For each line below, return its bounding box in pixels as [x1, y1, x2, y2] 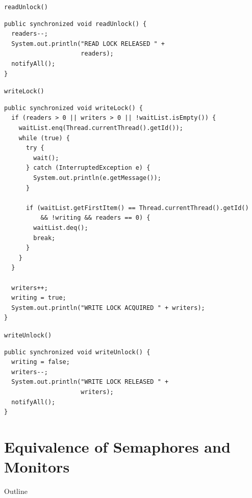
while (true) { [18, 134, 70, 142]
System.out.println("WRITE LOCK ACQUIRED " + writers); [11, 304, 205, 311]
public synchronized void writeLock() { [4, 104, 143, 112]
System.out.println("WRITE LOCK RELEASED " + [11, 378, 169, 386]
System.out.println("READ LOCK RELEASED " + [11, 40, 165, 47]
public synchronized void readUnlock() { [4, 20, 147, 28]
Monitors [4, 456, 70, 477]
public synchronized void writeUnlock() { [4, 348, 150, 356]
